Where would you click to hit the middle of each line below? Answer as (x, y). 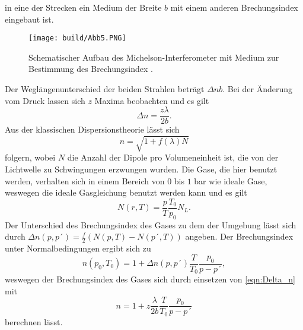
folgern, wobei (30, 157)
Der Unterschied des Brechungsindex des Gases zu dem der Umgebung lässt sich (151, 224)
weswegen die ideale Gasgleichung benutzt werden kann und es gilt (126, 192)
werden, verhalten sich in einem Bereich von (85, 180)
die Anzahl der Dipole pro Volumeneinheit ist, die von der (173, 157)
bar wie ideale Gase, (231, 180)
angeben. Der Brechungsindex (239, 236)
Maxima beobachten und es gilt (152, 100)
